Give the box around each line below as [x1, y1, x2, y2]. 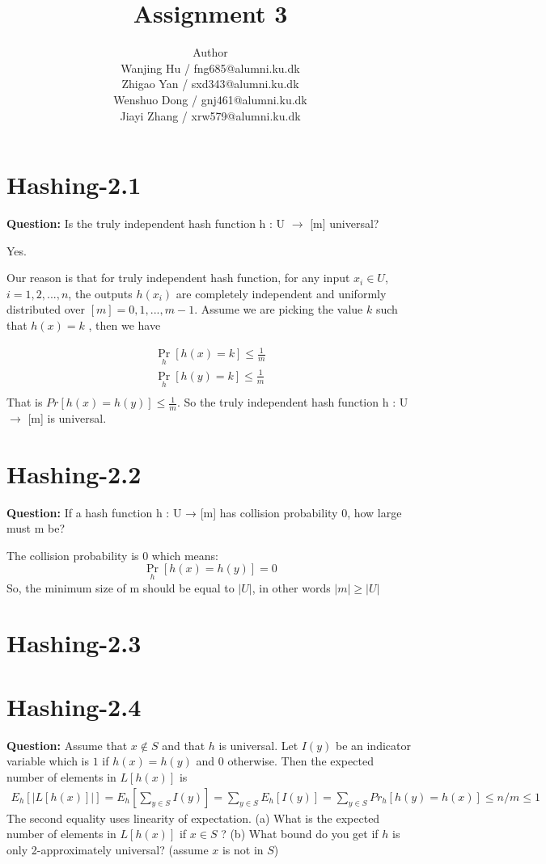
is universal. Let [218, 736, 298, 753]
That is [6, 394, 43, 411]
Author [193, 44, 228, 61]
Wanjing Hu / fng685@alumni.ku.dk [121, 59, 300, 76]
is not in [222, 841, 264, 858]
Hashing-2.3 [6, 626, 142, 660]
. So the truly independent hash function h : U [176, 394, 408, 411]
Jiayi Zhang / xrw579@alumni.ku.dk [120, 107, 301, 124]
